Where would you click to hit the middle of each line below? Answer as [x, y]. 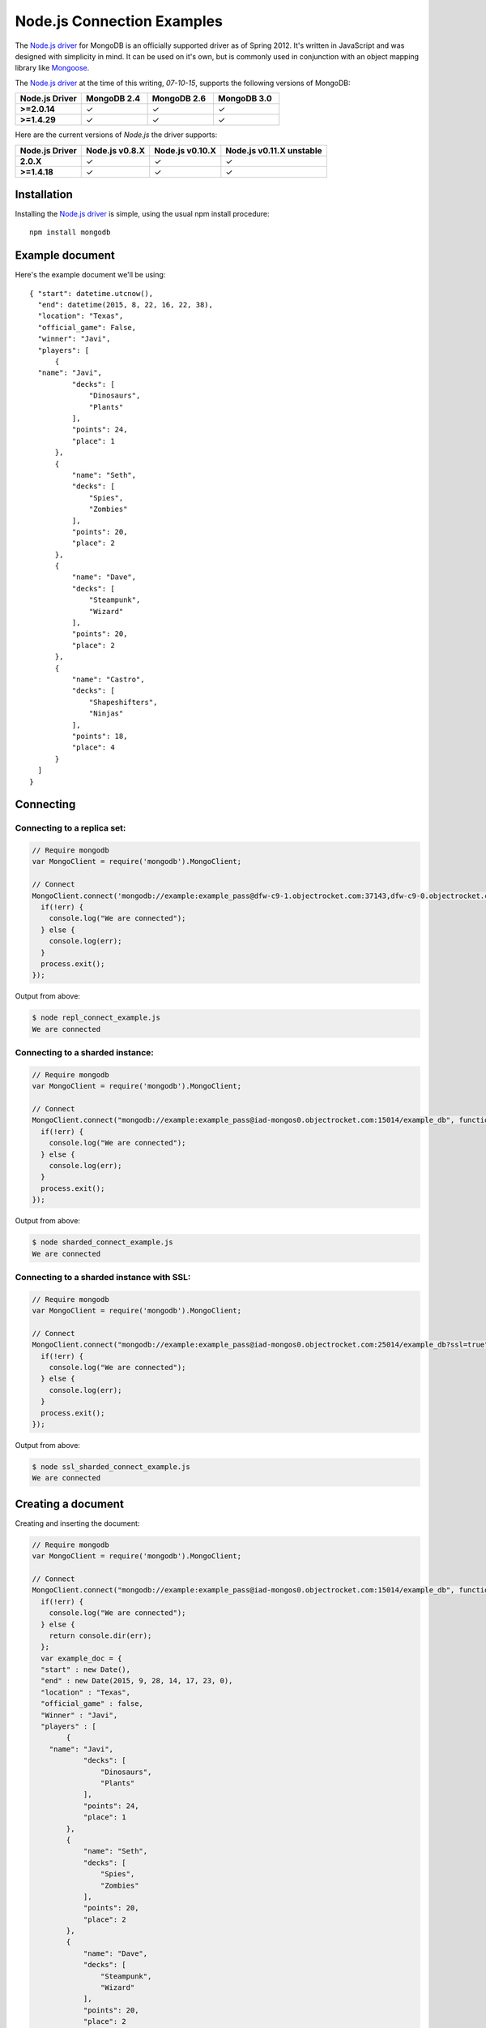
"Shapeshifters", [124, 702]
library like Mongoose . [52, 68]
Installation [44, 194]
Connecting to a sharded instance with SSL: [103, 1277]
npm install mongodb [70, 232]
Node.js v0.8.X [116, 150]
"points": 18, [100, 736]
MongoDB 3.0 [245, 99]
